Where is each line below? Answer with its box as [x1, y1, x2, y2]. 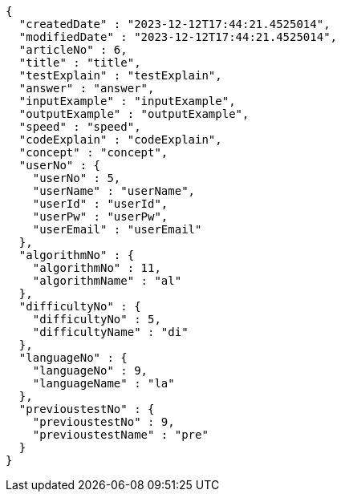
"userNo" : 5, [32, 172, 121, 184]
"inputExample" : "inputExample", [18, 95, 236, 107]
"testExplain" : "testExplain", [18, 69, 222, 82]
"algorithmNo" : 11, [32, 261, 161, 274]
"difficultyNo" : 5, [32, 313, 161, 326]
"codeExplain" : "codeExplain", [18, 133, 222, 146]
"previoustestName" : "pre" [32, 428, 209, 441]
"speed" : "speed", [18, 120, 141, 133]
